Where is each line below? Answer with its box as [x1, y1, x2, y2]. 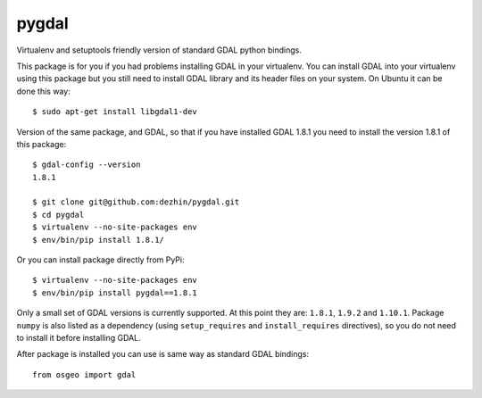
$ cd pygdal [32, 210, 85, 220]
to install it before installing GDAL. [16, 332, 142, 343]
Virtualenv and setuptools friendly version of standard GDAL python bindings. [16, 45, 303, 55]
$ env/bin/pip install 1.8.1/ [32, 235, 165, 245]
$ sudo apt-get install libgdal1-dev [32, 107, 198, 117]
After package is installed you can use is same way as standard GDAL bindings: [16, 349, 310, 360]
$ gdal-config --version [32, 160, 141, 170]
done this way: [16, 86, 71, 96]
